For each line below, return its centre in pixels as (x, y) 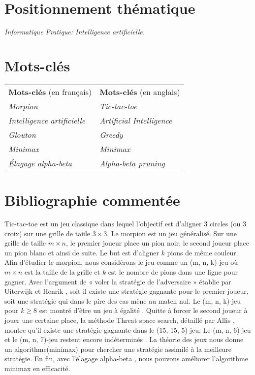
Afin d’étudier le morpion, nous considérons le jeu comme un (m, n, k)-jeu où (121, 262)
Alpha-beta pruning (132, 163)
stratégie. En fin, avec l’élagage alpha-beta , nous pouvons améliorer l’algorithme (126, 359)
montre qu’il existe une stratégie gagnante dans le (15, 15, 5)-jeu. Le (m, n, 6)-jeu (128, 329)
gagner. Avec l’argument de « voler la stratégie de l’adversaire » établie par (118, 281)
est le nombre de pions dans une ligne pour (173, 271)
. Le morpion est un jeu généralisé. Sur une (172, 233)
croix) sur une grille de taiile (48, 233)
